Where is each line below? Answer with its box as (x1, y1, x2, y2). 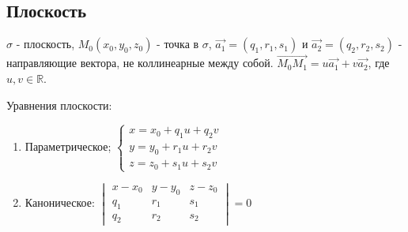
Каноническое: (25, 194, 95, 211)
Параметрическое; (25, 138, 111, 155)
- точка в (157, 36, 199, 52)
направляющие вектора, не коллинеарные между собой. (6, 54, 274, 71)
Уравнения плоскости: (6, 96, 112, 113)
